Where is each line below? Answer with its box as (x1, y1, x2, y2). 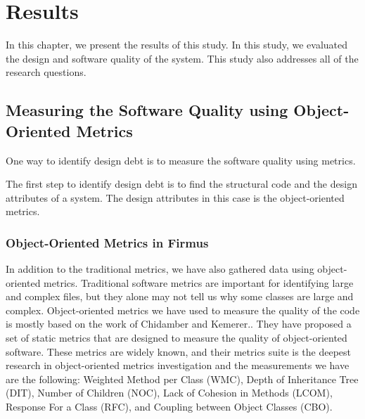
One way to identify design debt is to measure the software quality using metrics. (6, 153, 356, 167)
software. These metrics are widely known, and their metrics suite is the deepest (6, 344, 352, 359)
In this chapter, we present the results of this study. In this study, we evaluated (6, 37, 348, 52)
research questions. (6, 65, 87, 79)
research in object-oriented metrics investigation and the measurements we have (6, 358, 350, 373)
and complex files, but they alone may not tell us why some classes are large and (6, 289, 354, 304)
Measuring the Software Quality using (6, 99, 288, 121)
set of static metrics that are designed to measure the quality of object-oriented (6, 330, 347, 345)
